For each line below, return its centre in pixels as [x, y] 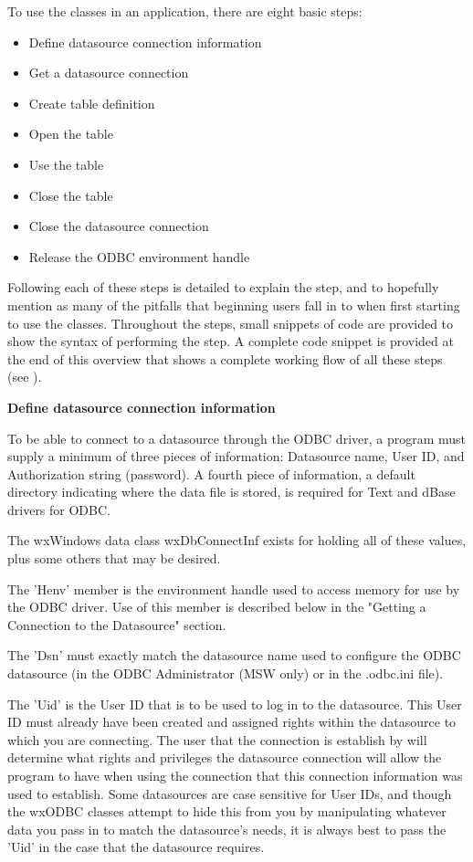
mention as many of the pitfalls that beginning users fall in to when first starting [234, 305]
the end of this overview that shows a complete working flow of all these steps [225, 358]
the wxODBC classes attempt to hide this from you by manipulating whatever [227, 811]
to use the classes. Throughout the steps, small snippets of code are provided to [231, 323]
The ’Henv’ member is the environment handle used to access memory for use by [234, 589]
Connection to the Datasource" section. [117, 624]
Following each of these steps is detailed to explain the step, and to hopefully [223, 287]
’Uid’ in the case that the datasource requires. [136, 847]
